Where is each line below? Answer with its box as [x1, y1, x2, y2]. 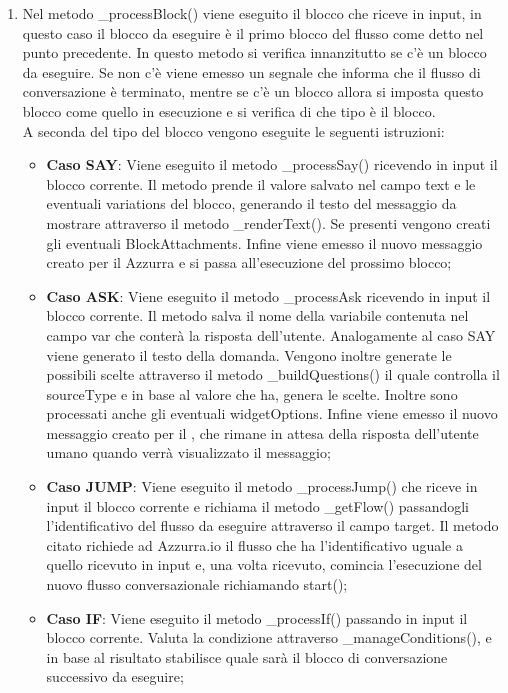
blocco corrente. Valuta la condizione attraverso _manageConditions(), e [46, 627, 492, 648]
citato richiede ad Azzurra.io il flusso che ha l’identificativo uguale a [46, 534, 463, 555]
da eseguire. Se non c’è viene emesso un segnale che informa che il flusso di [22, 61, 481, 82]
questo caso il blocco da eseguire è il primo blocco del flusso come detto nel [22, 22, 484, 43]
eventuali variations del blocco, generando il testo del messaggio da [46, 193, 457, 214]
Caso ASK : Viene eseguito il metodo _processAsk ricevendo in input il [46, 285, 491, 306]
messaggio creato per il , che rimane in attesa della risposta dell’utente [46, 422, 479, 443]
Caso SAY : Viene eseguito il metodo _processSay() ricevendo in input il [46, 154, 498, 175]
